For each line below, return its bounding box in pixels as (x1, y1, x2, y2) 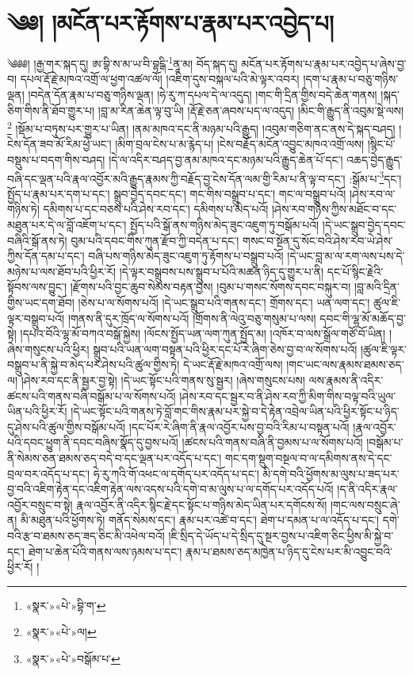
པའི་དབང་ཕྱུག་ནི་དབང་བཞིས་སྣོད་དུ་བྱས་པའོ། (7, 434, 178, 451)
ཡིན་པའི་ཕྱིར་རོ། (7, 403, 67, 420)
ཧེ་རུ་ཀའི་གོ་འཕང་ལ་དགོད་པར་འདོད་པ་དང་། (93, 465, 259, 481)
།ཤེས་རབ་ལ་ (349, 185, 396, 201)
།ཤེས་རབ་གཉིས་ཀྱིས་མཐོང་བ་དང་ (271, 201, 397, 217)
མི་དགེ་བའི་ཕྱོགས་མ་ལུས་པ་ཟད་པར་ (262, 465, 400, 481)
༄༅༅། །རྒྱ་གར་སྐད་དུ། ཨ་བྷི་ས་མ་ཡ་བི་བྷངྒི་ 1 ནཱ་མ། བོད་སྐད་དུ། (7, 53, 238, 71)
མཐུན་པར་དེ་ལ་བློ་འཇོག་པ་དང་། (7, 217, 127, 233)
